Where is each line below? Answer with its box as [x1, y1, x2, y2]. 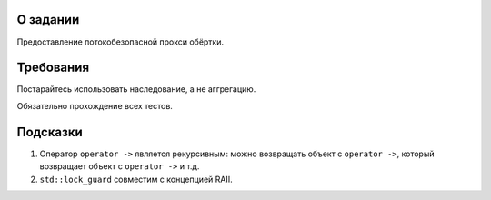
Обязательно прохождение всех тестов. [16, 100, 173, 111]
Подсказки [16, 124, 84, 140]
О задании [16, 12, 80, 27]
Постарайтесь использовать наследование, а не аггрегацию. [16, 84, 256, 95]
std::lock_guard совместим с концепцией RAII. [39, 174, 233, 185]
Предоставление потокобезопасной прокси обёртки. [16, 36, 225, 47]
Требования [16, 60, 90, 75]
